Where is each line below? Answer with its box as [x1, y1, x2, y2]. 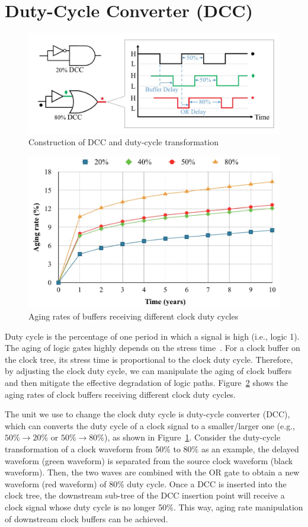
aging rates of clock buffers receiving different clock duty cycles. [5, 388, 236, 400]
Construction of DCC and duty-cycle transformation [28, 136, 219, 148]
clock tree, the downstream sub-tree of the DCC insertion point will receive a [5, 489, 285, 502]
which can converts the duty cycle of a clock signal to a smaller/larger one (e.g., [5, 419, 295, 432]
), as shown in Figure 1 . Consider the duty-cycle [104, 431, 281, 443]
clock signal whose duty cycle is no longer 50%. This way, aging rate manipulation [5, 500, 303, 513]
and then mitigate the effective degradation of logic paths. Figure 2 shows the [5, 376, 288, 388]
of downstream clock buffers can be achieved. [5, 512, 168, 525]
